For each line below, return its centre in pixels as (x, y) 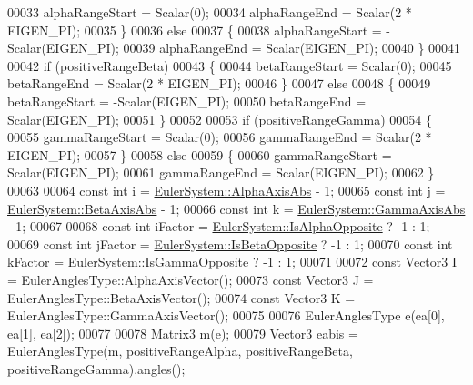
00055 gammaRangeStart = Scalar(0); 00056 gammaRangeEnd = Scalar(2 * (220, 137)
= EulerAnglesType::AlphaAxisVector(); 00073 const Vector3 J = (191, 279)
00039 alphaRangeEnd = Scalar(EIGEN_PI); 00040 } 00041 (292, 48)
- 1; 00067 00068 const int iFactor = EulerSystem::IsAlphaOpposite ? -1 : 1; (219, 226)
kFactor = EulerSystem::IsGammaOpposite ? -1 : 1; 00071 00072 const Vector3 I (232, 262)
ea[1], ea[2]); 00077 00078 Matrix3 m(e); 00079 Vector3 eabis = (183, 333)
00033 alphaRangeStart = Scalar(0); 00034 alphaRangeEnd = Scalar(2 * (210, 12)
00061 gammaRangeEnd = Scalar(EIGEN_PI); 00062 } (279, 172)
